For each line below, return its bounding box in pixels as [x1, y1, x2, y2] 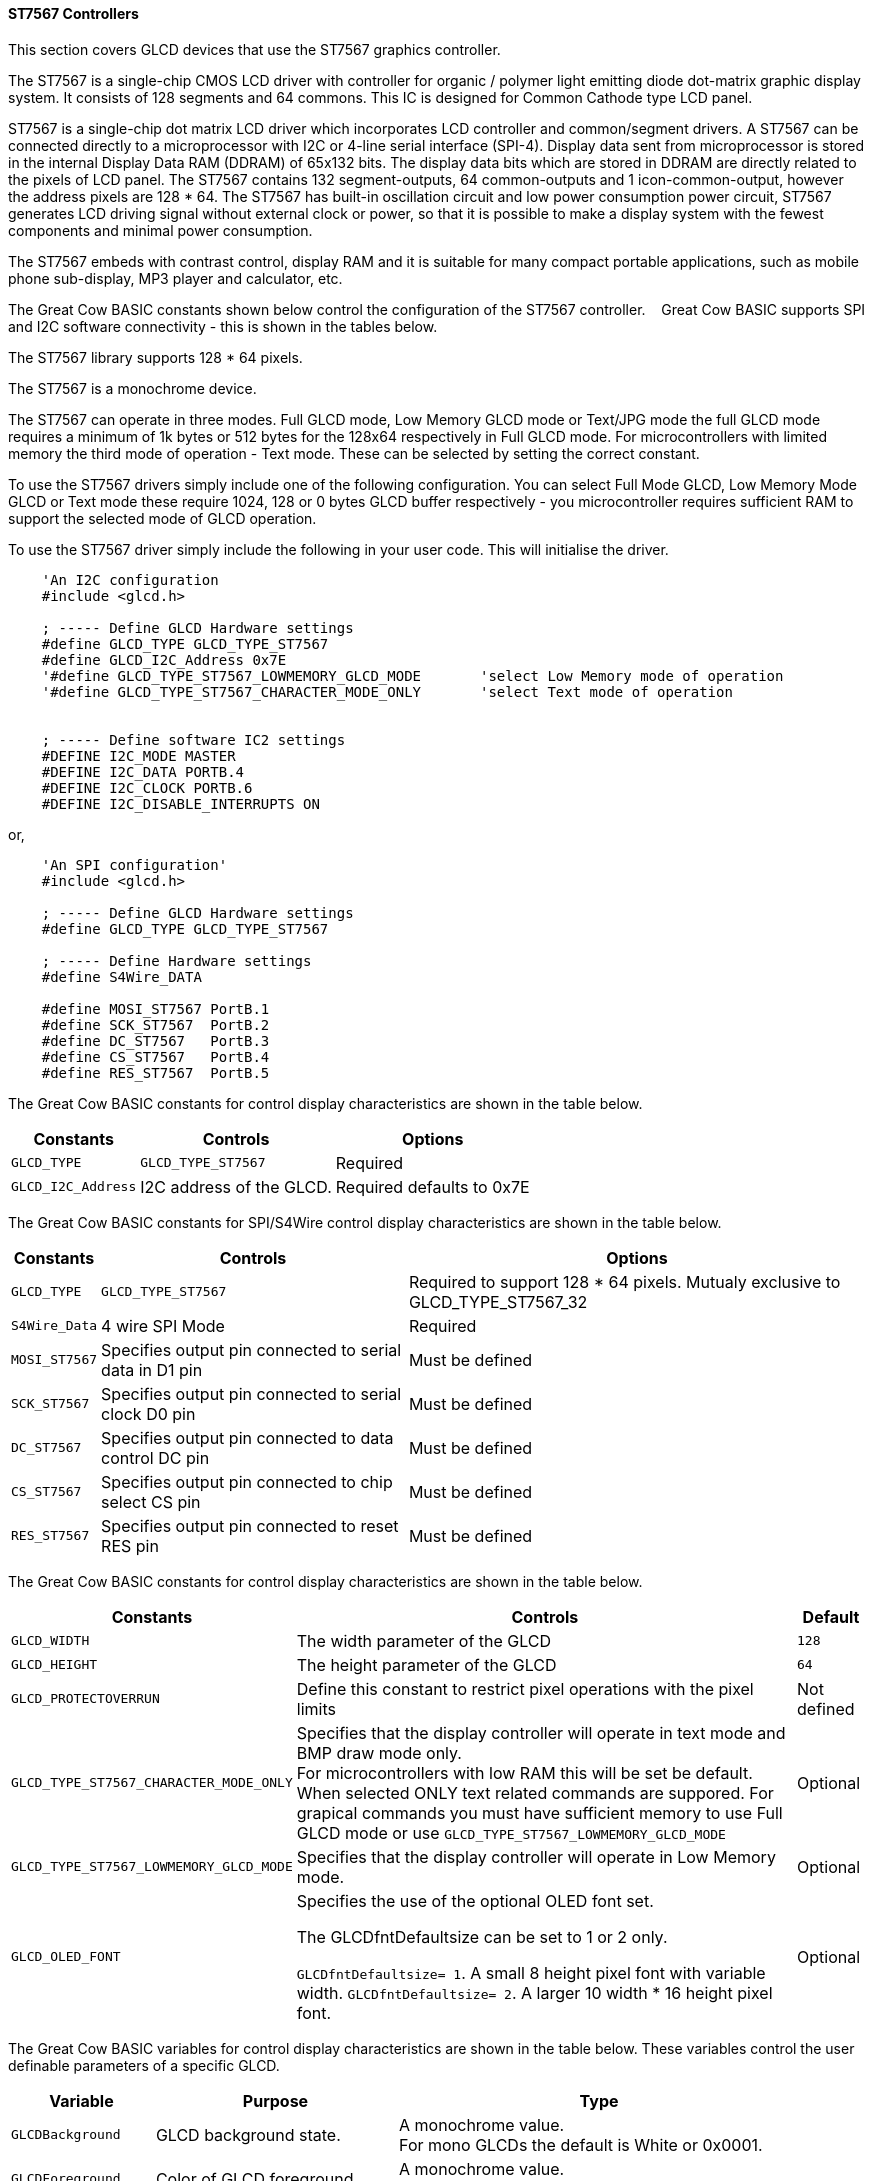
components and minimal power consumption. [8, 221, 313, 239]
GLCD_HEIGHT [11, 1657, 98, 1673]
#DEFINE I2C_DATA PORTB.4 [41, 763, 245, 780]
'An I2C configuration [41, 571, 219, 588]
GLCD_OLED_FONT [11, 1949, 121, 1965]
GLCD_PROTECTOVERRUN [11, 1691, 160, 1707]
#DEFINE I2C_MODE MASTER [41, 747, 236, 764]
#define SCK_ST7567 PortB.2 [41, 1016, 270, 1033]
